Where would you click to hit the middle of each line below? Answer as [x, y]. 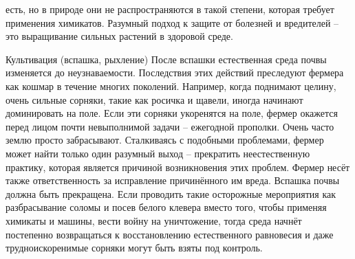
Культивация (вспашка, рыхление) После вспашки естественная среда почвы [166, 59]
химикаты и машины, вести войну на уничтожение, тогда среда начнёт [154, 220]
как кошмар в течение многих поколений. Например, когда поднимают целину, [171, 86]
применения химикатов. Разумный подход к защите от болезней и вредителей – [172, 22]
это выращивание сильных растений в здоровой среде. [119, 36]
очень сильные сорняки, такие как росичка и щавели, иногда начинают [154, 99]
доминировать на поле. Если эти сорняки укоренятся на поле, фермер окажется [172, 113]
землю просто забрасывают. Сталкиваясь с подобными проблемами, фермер [165, 140]
